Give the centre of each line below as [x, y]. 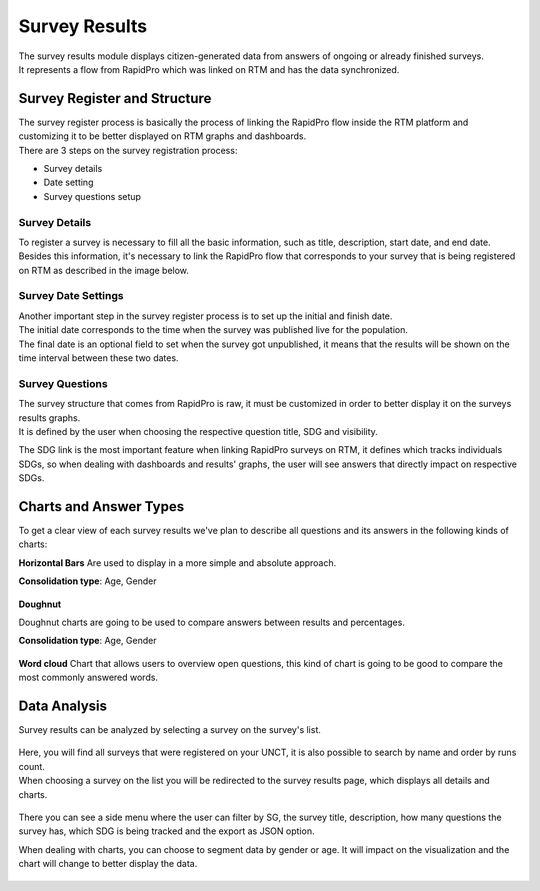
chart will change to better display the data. [108, 864]
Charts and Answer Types [101, 506]
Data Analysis [63, 705]
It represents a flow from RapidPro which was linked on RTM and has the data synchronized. [209, 69]
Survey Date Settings [71, 296]
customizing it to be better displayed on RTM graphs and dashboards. [162, 136]
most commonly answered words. [88, 677]
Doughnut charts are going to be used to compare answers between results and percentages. [211, 622]
